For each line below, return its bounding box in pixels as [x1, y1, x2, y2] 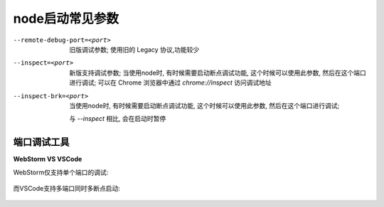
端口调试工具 [13, 136, 70, 149]
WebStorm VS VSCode [13, 155, 82, 164]
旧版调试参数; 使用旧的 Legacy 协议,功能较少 [69, 45, 200, 53]
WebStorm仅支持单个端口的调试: [13, 168, 109, 176]
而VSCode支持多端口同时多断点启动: [13, 184, 121, 192]
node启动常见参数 [13, 11, 119, 26]
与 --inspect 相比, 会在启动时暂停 [69, 115, 166, 123]
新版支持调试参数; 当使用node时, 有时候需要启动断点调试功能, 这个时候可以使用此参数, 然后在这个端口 [69, 68, 366, 77]
